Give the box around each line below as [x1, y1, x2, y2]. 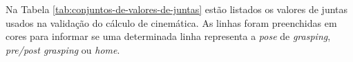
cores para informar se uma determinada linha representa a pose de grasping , [6, 29, 331, 43]
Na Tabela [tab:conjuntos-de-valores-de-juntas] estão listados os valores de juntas [6, 2, 348, 16]
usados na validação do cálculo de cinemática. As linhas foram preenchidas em [6, 15, 337, 30]
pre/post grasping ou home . [6, 42, 120, 56]
